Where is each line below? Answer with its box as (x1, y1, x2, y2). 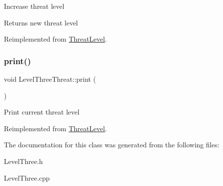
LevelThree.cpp (4, 172, 50, 183)
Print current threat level (4, 107, 80, 117)
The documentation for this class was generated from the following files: (4, 139, 220, 150)
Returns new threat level (4, 17, 78, 27)
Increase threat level (4, 1, 65, 11)
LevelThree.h (4, 156, 43, 166)
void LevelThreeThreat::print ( (4, 74, 96, 84)
